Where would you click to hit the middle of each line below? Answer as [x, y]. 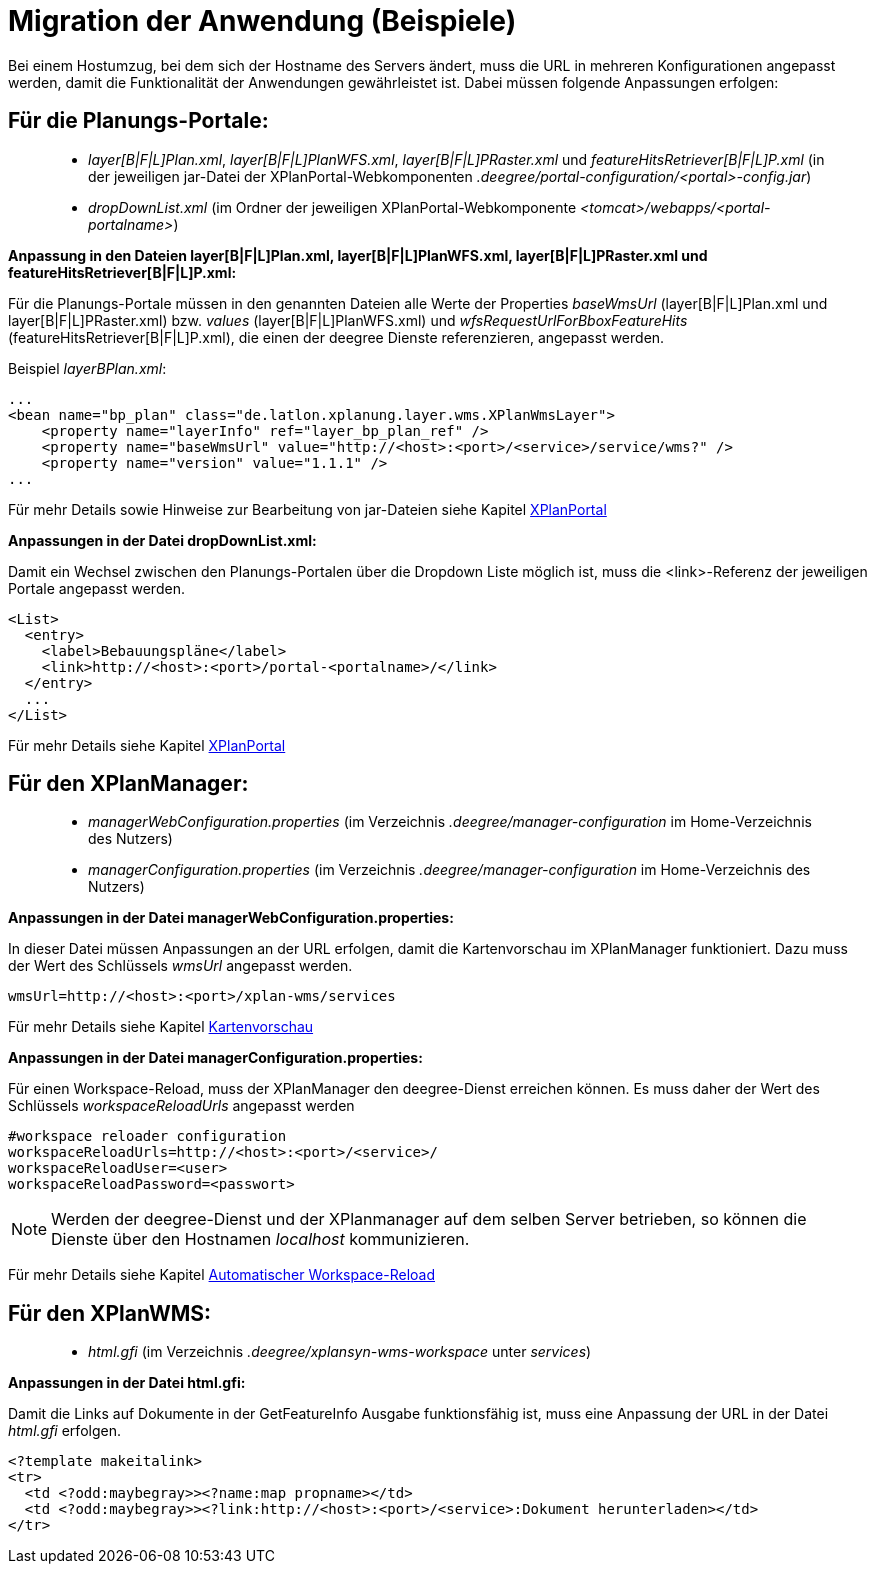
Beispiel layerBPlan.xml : [87, 368]
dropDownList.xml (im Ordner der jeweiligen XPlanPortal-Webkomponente [332, 207]
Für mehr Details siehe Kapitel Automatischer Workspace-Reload [222, 1275]
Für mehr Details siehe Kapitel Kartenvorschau [161, 1027]
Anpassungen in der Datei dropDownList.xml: [162, 540]
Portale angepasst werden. [96, 588]
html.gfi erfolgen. [64, 1431]
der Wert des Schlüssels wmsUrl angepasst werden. [180, 966]
